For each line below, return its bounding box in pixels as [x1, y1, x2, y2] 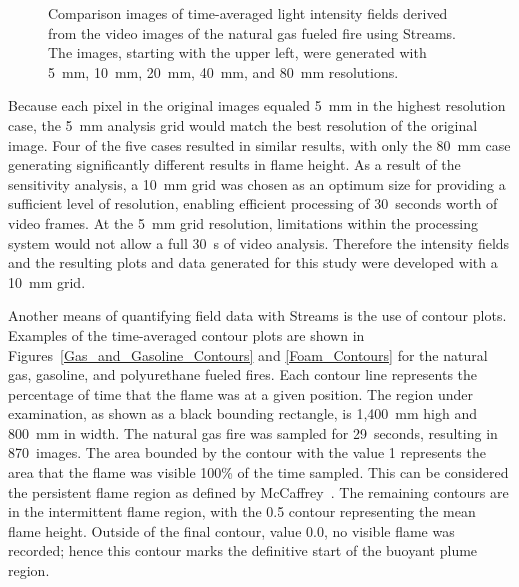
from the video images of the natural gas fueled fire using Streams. [48, 22, 457, 43]
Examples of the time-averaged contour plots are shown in [8, 324, 365, 345]
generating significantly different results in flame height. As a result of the [8, 154, 461, 175]
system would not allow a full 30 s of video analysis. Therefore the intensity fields [8, 232, 510, 253]
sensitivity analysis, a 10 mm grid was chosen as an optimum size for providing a [8, 173, 506, 194]
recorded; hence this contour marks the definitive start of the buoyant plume [8, 540, 478, 561]
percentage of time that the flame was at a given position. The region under [8, 383, 473, 404]
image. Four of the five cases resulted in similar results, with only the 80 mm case [8, 134, 511, 155]
